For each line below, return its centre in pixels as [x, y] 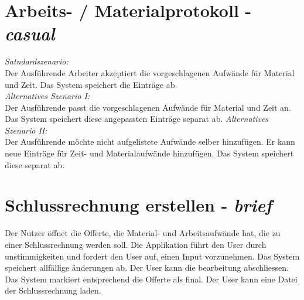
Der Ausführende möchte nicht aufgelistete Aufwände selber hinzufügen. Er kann [150, 142]
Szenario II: [26, 130]
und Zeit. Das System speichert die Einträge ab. [91, 84]
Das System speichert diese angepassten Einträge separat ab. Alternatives [137, 119]
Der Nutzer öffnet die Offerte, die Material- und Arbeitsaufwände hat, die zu [143, 233]
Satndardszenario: [37, 61]
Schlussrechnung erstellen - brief [139, 205]
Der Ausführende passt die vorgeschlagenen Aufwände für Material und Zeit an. [148, 107]
